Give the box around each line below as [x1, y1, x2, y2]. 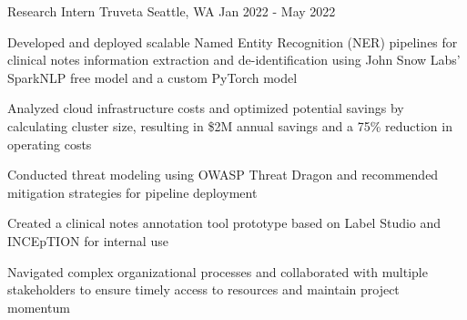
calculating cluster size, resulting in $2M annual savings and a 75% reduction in [7, 116, 452, 135]
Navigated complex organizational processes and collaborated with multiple [7, 262, 428, 281]
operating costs [7, 134, 92, 153]
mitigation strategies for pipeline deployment [7, 182, 258, 201]
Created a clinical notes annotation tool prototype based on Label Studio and [7, 213, 442, 232]
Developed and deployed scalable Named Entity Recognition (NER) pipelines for [7, 32, 458, 51]
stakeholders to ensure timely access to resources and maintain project [7, 280, 400, 299]
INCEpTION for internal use [7, 231, 168, 250]
